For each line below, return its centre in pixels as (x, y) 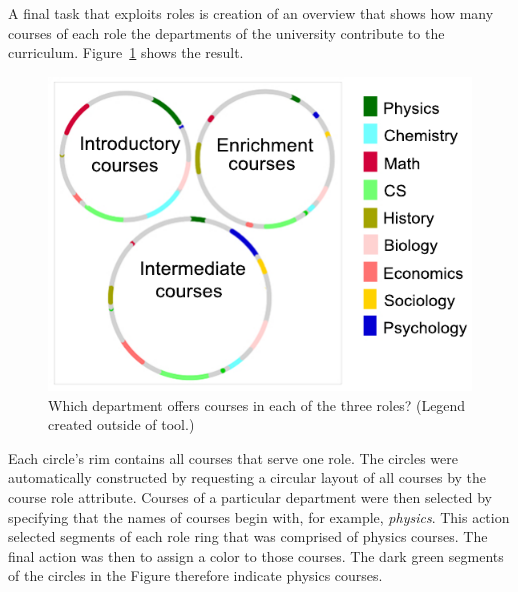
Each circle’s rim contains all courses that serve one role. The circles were (233, 457)
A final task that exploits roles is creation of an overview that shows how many (251, 13)
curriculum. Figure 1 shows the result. (126, 52)
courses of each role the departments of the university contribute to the (226, 32)
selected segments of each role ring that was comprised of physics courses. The (248, 536)
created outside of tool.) (121, 424)
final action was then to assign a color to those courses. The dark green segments (256, 555)
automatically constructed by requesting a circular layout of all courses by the (247, 477)
